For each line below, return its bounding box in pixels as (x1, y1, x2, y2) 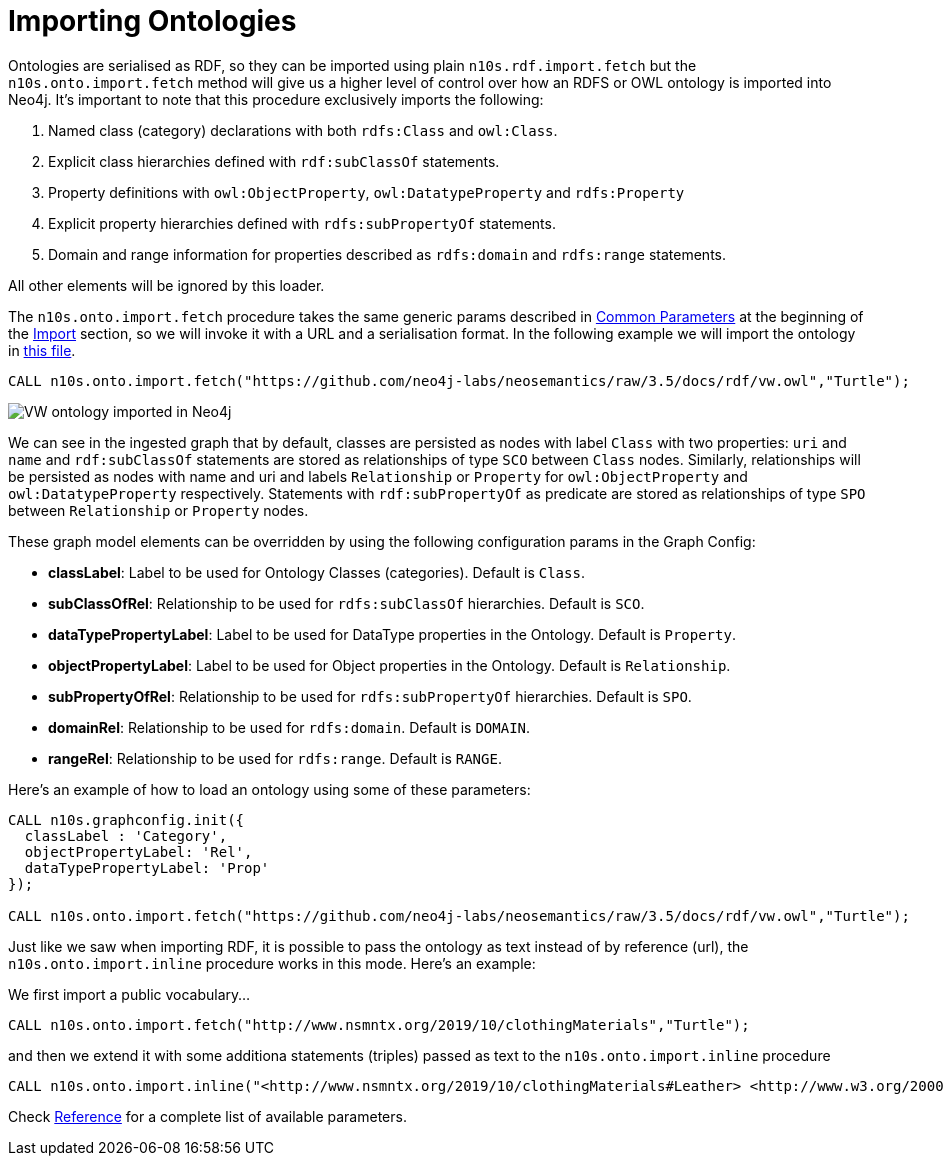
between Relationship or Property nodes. (8, 501, 309, 519)
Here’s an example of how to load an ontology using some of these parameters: (8, 780, 531, 798)
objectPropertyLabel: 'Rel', (24, 843, 253, 860)
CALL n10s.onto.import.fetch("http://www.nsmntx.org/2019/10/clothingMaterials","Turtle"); (8, 1016, 750, 1033)
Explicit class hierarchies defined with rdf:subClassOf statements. (48, 152, 500, 170)
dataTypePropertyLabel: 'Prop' (24, 859, 270, 876)
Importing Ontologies (8, 4, 297, 38)
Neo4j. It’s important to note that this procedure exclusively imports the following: (8, 90, 544, 108)
